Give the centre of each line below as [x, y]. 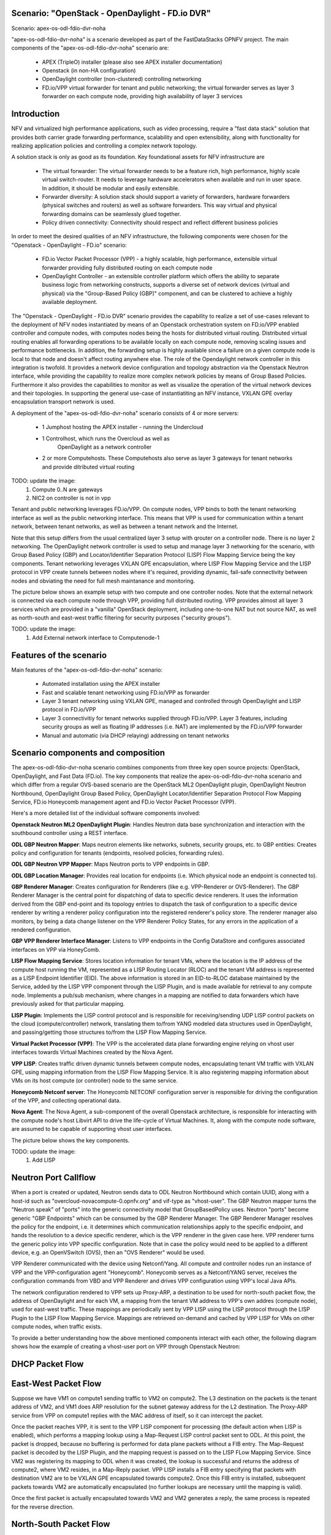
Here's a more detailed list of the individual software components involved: [106, 813]
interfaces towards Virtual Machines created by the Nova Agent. [93, 1052]
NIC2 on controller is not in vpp [71, 498]
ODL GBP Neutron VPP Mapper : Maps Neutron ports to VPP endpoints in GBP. [111, 864]
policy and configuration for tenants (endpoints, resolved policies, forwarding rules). [117, 853]
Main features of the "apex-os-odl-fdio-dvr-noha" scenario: [87, 670]
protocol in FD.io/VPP [69, 710]
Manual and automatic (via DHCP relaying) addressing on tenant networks [135, 735]
